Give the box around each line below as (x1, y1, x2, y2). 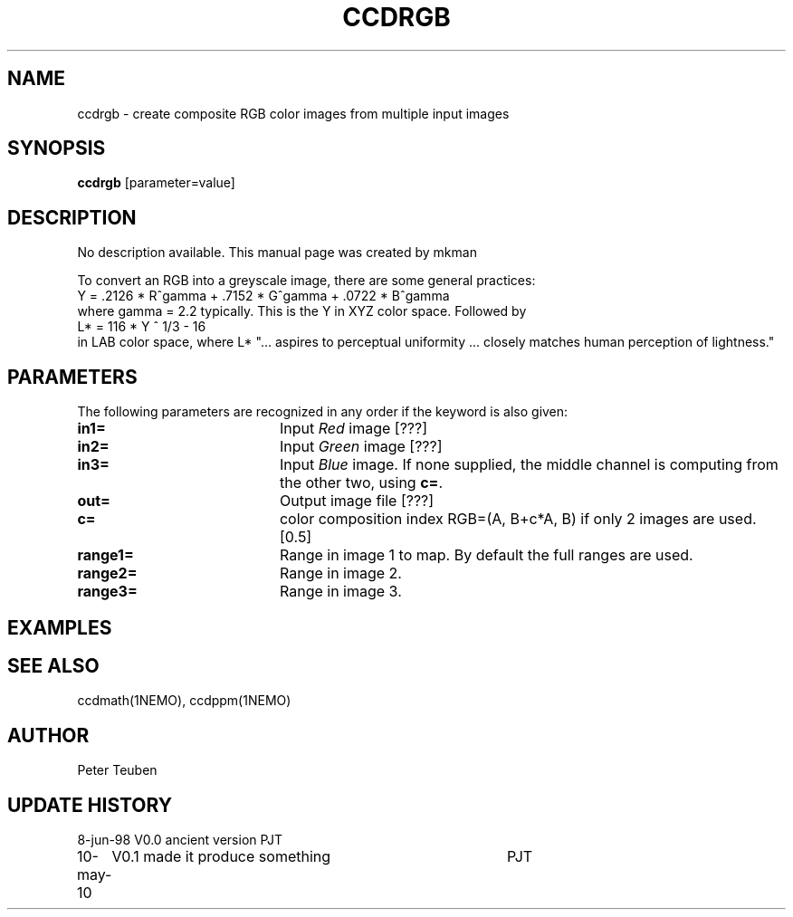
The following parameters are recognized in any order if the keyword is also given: (77, 404, 568, 420)
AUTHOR (7, 723, 90, 747)
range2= (77, 564, 138, 583)
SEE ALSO (7, 654, 100, 677)
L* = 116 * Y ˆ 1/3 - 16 (77, 319, 206, 335)
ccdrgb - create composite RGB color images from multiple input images (77, 105, 510, 121)
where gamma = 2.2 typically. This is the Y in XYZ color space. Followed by (77, 303, 527, 320)
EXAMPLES (7, 616, 112, 639)
